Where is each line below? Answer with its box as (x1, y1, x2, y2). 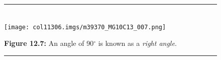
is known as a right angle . (98, 38, 177, 48)
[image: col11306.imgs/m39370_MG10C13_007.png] (4, 23, 166, 31)
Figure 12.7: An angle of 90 (4, 38, 94, 48)
